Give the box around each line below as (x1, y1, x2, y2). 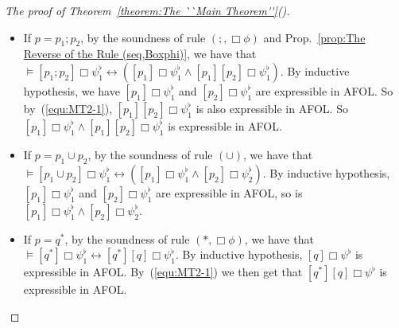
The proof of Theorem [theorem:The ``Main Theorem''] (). (5, 2, 290, 18)
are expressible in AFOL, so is (156, 184, 303, 201)
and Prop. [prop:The (263, 29, 366, 45)
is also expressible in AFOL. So (196, 100, 348, 116)
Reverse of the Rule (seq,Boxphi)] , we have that (23, 45, 257, 62)
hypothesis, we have (23, 82, 120, 99)
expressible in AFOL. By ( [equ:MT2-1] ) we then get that (23, 264, 303, 280)
